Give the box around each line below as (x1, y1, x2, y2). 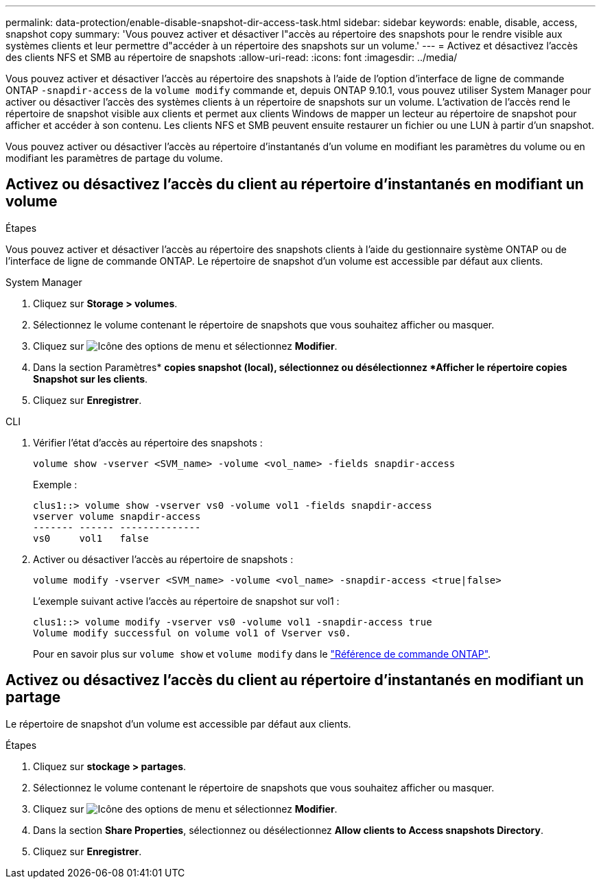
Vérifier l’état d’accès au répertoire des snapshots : (33, 436, 263, 449)
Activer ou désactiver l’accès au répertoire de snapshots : (33, 553, 294, 565)
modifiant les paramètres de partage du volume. (5, 152, 223, 164)
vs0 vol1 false (33, 532, 149, 544)
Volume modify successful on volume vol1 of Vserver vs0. (33, 627, 351, 638)
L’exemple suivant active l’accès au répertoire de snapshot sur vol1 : (33, 595, 340, 607)
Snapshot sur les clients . (33, 372, 148, 385)
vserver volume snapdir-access (33, 510, 201, 522)
